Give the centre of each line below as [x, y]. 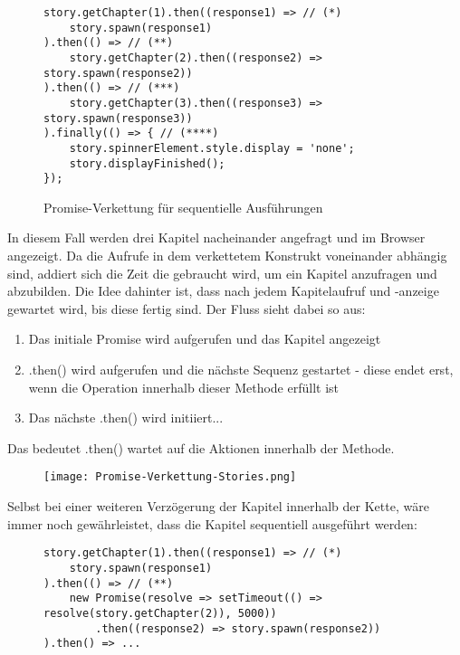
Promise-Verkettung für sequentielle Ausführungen [183, 207]
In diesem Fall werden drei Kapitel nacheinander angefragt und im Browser [216, 237]
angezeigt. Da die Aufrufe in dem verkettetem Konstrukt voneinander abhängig [227, 256]
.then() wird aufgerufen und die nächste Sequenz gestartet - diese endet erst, [241, 370]
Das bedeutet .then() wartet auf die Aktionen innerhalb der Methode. [201, 447]
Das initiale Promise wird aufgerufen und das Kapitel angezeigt [205, 339]
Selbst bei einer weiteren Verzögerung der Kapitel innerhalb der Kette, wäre [218, 506]
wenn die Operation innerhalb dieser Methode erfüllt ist [183, 387]
